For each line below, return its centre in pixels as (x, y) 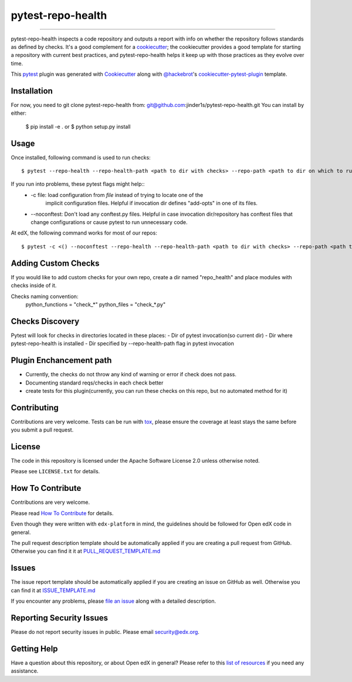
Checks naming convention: (45, 296)
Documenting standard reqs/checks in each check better (94, 383)
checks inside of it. (34, 286)
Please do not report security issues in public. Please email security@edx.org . (105, 631)
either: (18, 113)
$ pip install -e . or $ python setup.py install (78, 126)
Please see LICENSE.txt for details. (55, 472)
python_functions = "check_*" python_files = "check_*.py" (96, 304)
